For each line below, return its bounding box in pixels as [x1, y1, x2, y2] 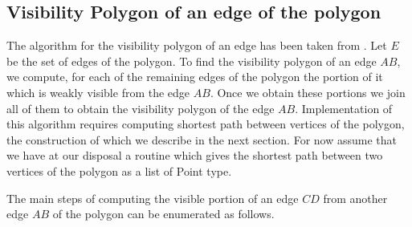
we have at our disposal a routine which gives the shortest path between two [6, 147, 383, 164]
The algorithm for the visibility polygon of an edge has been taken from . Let [6, 37, 387, 54]
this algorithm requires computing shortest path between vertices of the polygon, [6, 116, 405, 132]
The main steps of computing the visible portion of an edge [6, 189, 299, 206]
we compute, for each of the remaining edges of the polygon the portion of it [6, 68, 383, 85]
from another [323, 189, 388, 206]
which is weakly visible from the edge [6, 83, 190, 100]
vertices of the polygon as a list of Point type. [6, 162, 232, 179]
